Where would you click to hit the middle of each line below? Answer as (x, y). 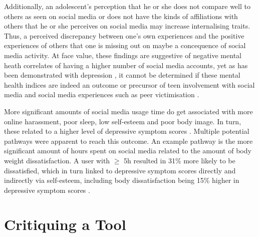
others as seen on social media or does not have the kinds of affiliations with (121, 16)
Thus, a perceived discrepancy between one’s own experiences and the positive (124, 35)
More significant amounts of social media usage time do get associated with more (128, 111)
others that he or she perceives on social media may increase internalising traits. (127, 26)
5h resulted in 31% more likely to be (180, 160)
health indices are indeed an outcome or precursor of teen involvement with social (129, 84)
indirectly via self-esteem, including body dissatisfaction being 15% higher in (122, 180)
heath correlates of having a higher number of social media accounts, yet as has (126, 65)
